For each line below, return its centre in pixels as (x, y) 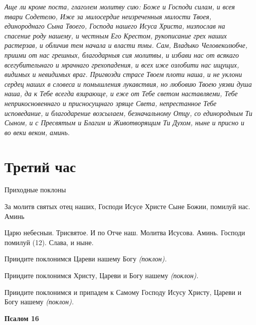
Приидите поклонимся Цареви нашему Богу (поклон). (86, 259)
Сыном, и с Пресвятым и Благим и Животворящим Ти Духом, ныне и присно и (125, 123)
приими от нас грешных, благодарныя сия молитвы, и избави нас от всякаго (122, 54)
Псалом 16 (22, 318)
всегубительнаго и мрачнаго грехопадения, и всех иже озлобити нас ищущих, (122, 64)
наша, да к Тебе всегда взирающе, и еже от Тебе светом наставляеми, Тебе (121, 93)
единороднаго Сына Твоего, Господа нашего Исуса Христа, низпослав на (115, 26)
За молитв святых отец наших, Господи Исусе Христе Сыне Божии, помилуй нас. (128, 206)
